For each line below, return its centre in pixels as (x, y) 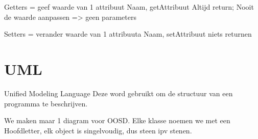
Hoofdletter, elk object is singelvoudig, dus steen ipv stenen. (98, 130)
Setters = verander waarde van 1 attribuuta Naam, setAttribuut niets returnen (128, 34)
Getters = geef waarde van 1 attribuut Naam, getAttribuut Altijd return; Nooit (129, 7)
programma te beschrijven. (46, 103)
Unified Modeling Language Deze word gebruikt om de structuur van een (119, 93)
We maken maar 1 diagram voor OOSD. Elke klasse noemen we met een (117, 120)
